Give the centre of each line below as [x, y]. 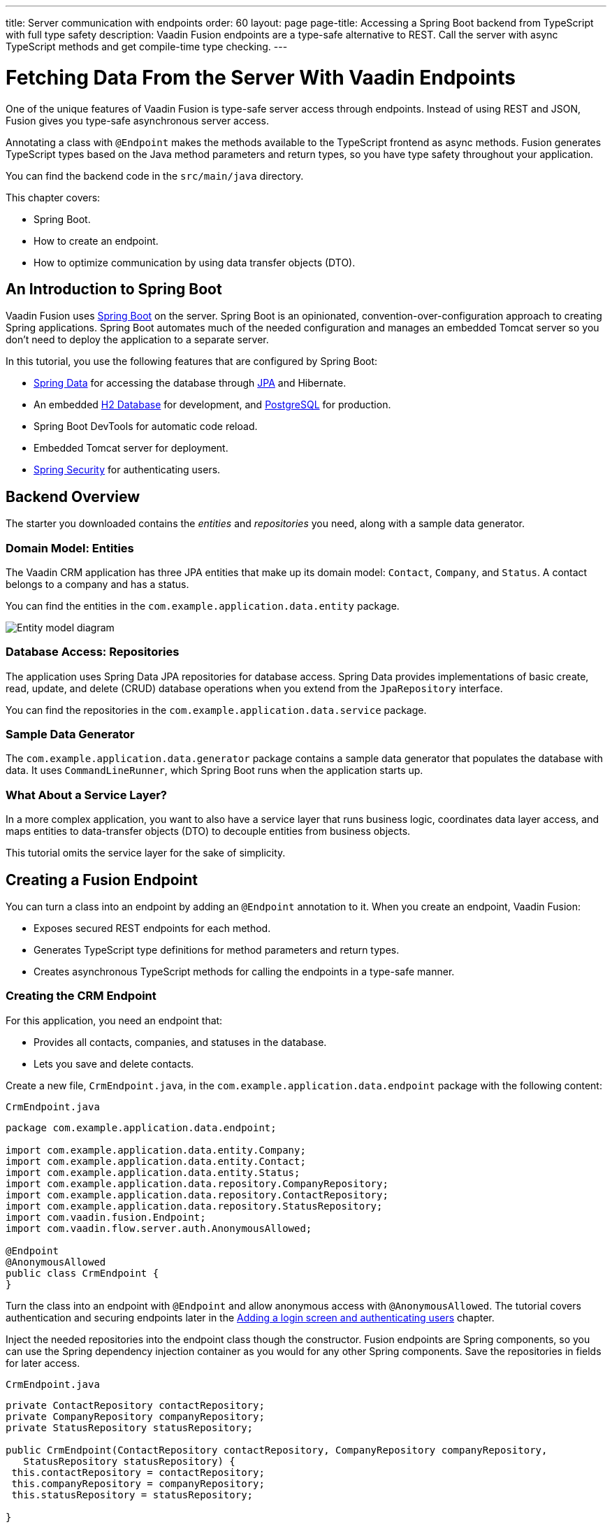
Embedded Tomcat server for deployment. [131, 448]
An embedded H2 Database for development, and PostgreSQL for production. [212, 405]
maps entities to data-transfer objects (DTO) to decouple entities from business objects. [208, 831]
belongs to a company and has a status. [97, 584]
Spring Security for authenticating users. [127, 470]
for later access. [43, 1363]
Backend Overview [73, 496]
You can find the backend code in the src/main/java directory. [155, 175]
